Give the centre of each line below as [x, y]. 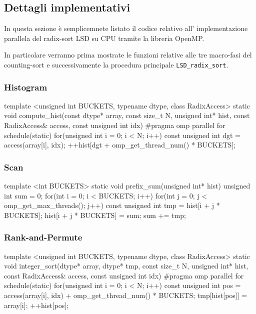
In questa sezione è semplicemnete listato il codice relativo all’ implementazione [126, 28]
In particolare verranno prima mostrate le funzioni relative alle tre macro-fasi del [128, 55]
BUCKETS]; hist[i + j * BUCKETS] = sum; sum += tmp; [95, 215]
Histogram [26, 87]
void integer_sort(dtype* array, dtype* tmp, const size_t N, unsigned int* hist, [126, 266]
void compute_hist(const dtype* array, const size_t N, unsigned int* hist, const [127, 115]
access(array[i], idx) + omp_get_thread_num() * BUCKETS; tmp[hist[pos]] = [126, 295]
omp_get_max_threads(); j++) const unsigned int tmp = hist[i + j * [112, 205]
